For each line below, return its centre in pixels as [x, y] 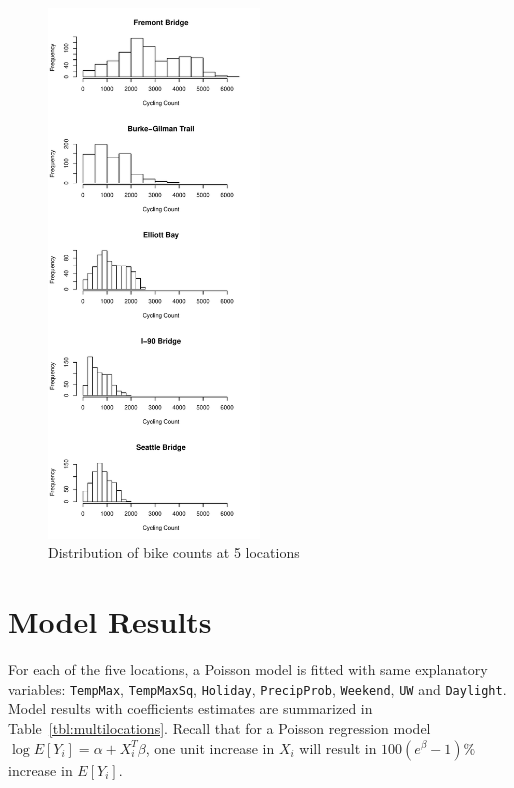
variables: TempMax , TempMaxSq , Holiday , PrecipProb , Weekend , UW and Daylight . [257, 688]
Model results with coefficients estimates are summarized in [190, 708]
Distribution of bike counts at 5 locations [174, 552]
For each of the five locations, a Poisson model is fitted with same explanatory [248, 669]
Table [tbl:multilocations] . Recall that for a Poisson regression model [219, 727]
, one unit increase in [210, 747]
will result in [338, 747]
